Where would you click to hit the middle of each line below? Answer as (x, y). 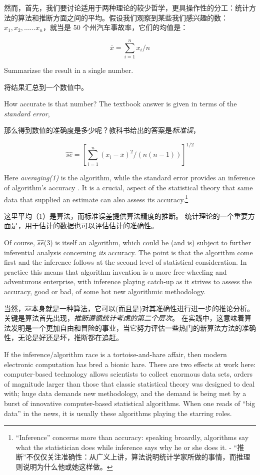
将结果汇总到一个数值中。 (46, 87)
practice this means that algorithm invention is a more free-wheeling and (115, 271)
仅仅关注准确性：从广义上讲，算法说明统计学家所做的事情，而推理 (142, 457)
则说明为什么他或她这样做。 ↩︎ (64, 466)
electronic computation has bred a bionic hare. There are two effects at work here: (130, 364)
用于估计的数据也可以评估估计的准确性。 (91, 226)
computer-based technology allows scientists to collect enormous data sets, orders (128, 374)
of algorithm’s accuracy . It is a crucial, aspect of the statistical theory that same (128, 187)
